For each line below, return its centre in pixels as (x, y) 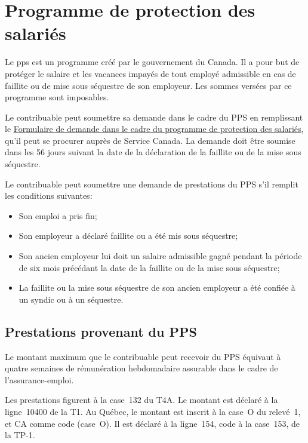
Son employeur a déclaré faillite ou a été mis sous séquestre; (128, 236)
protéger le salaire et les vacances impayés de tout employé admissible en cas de (150, 73)
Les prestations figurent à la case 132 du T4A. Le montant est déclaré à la (141, 400)
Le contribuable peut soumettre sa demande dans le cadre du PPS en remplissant (154, 117)
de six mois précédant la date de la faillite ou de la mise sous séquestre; (149, 267)
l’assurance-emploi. (39, 379)
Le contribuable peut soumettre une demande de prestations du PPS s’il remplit (152, 184)
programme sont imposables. (57, 97)
